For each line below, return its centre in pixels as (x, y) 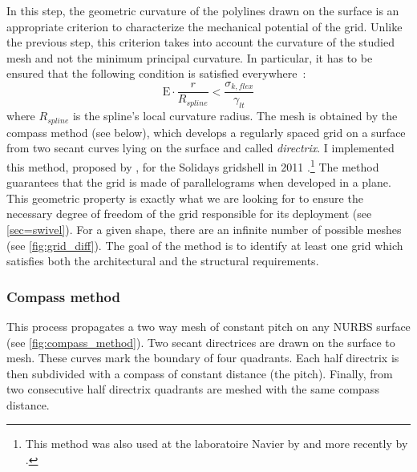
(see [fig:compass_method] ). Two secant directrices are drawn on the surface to (201, 342)
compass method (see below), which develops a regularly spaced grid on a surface (206, 132)
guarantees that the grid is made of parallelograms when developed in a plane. (199, 182)
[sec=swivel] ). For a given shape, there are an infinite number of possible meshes (204, 229)
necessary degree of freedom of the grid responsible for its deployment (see (189, 214)
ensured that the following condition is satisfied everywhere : (156, 73)
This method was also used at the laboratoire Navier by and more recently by (217, 444)
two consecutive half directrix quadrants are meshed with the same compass (193, 389)
